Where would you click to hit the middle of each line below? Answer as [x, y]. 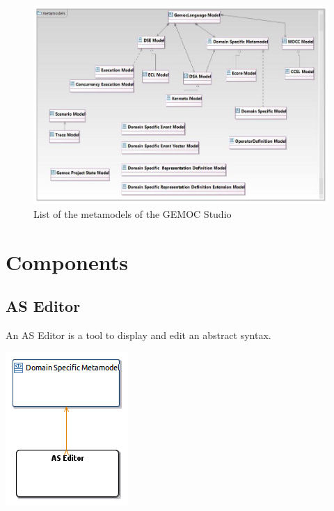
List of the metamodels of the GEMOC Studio [133, 213]
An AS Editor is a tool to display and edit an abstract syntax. [138, 335]
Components [67, 261]
